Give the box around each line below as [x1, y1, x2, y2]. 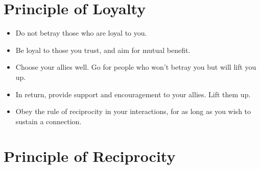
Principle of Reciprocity [4, 146, 176, 166]
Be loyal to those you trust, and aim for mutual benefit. [15, 44, 191, 55]
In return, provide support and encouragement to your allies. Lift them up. [15, 89, 251, 99]
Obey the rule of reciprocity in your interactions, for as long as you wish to [15, 106, 251, 117]
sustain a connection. [15, 116, 82, 126]
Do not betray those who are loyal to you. [15, 27, 147, 38]
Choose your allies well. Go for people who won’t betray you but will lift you [15, 62, 256, 72]
